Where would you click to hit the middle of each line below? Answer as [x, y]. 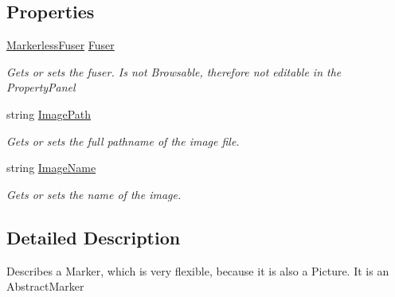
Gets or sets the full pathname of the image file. [123, 141]
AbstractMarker [45, 286]
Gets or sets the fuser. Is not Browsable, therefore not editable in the [174, 71]
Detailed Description [94, 237]
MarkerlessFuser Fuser [61, 45]
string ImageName [51, 168]
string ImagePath [49, 113]
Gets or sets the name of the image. [94, 194]
